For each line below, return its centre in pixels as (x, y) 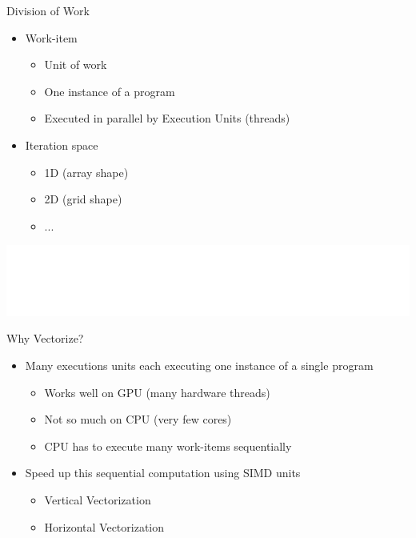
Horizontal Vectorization (104, 526)
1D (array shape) (86, 172)
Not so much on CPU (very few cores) (138, 419)
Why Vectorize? (45, 338)
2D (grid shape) (83, 199)
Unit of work (76, 64)
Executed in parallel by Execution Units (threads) (167, 118)
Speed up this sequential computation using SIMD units (163, 473)
